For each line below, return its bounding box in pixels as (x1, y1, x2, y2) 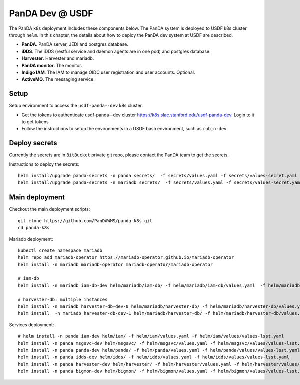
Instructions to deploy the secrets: (9, 161, 80, 167)
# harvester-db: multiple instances (18, 296, 108, 302)
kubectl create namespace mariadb (18, 247, 102, 253)
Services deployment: (9, 321, 54, 328)
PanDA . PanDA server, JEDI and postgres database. (21, 41, 129, 47)
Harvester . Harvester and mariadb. (21, 55, 94, 61)
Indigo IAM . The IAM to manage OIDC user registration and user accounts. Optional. (21, 69, 195, 75)
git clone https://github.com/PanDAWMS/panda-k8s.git (18, 218, 152, 223)
